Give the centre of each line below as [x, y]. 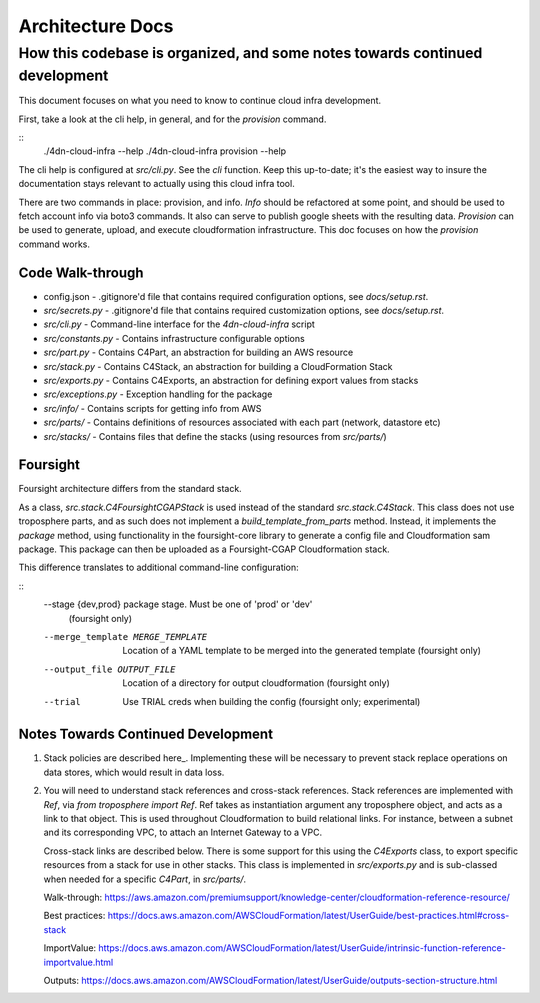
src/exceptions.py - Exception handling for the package [158, 394]
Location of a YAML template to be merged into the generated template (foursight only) [302, 651]
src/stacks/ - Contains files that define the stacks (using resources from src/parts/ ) [215, 436]
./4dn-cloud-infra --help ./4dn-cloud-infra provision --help [165, 151]
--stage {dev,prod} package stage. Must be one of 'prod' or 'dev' [178, 604]
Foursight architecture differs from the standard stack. [130, 489]
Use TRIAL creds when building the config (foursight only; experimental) [271, 701]
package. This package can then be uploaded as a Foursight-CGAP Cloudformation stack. [204, 549]
